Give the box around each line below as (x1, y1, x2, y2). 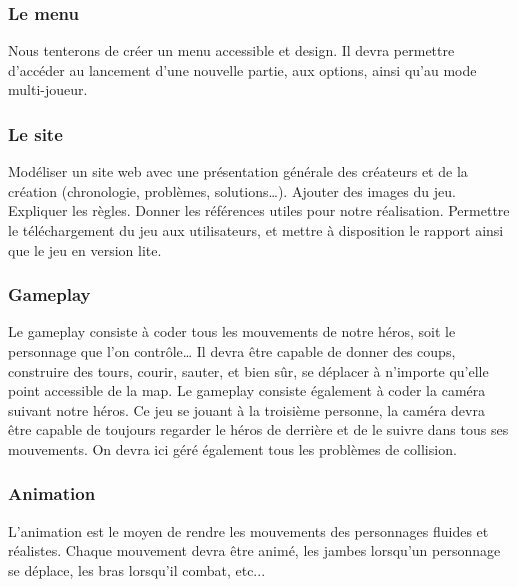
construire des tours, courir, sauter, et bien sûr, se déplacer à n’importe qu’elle (8, 360, 489, 381)
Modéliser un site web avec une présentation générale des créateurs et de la (8, 161, 468, 182)
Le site (8, 121, 63, 146)
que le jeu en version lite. (8, 239, 162, 260)
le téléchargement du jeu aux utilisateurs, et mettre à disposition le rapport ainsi (8, 220, 504, 240)
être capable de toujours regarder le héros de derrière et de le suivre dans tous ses (8, 419, 509, 440)
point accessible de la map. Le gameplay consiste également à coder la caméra (8, 380, 486, 401)
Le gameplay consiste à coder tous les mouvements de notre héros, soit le (8, 321, 456, 342)
